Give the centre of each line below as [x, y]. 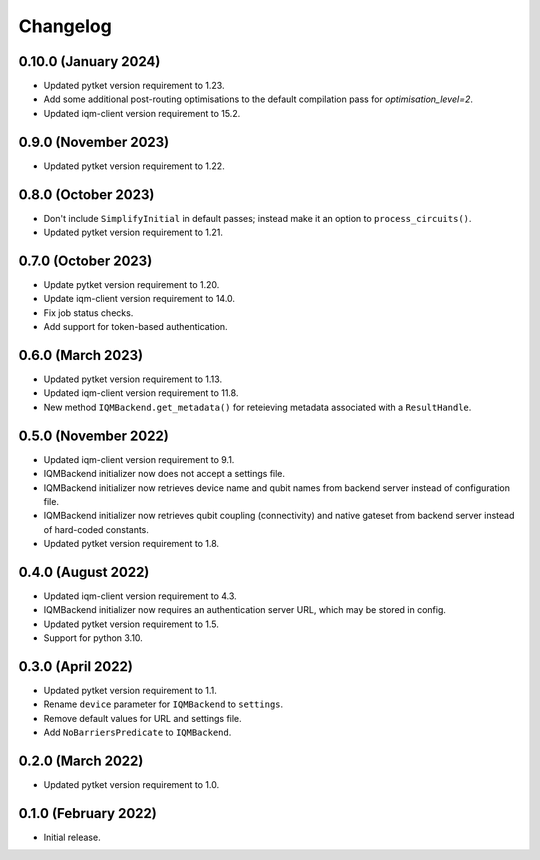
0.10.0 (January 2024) [89, 61]
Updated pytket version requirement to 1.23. [134, 86]
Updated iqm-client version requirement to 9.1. [139, 459]
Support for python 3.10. [93, 638]
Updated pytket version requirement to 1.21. [133, 232]
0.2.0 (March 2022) [81, 761]
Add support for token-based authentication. [136, 327]
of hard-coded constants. [96, 529]
